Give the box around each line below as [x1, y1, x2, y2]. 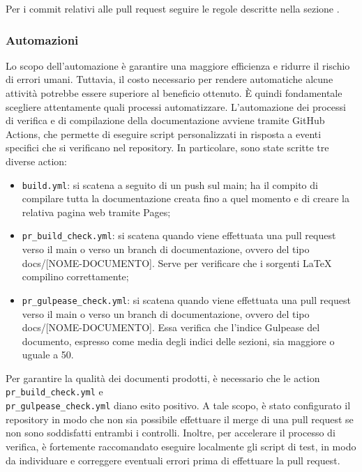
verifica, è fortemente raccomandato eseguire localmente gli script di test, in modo [6, 439, 356, 453]
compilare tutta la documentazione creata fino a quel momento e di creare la [22, 191, 349, 206]
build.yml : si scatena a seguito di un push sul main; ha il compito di [22, 177, 318, 192]
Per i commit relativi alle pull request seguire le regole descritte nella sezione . [6, 1, 340, 15]
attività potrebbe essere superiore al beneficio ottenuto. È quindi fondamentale [6, 86, 342, 100]
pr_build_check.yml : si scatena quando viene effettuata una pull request [22, 228, 336, 243]
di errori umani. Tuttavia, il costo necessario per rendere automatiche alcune [6, 72, 333, 86]
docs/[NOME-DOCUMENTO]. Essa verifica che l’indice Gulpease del [22, 320, 320, 335]
